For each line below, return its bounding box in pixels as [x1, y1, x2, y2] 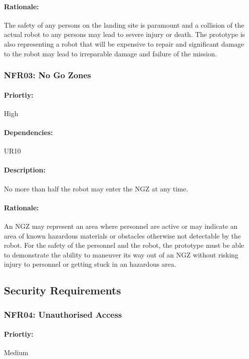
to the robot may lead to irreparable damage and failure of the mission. [4, 48, 217, 58]
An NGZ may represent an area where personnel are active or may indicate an [4, 221, 238, 231]
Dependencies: [4, 127, 53, 137]
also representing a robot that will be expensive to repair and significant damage [4, 38, 244, 49]
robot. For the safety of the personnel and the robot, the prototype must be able [4, 240, 244, 250]
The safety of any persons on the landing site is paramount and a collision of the [4, 19, 245, 30]
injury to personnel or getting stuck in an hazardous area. [4, 259, 176, 269]
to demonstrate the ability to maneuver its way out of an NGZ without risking [4, 249, 238, 259]
